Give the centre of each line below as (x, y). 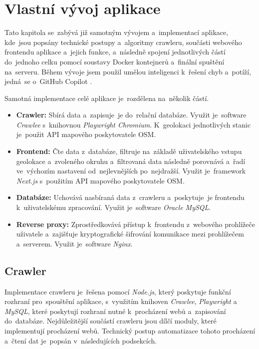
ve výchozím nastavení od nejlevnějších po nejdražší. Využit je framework (131, 171)
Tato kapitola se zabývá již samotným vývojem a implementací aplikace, (117, 32)
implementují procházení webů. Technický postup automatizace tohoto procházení (130, 330)
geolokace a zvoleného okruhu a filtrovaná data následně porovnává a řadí (131, 161)
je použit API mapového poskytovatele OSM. (86, 134)
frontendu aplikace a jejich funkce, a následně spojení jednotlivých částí (115, 52)
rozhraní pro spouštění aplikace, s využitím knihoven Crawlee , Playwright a (121, 301)
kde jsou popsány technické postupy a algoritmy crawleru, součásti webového (123, 42)
